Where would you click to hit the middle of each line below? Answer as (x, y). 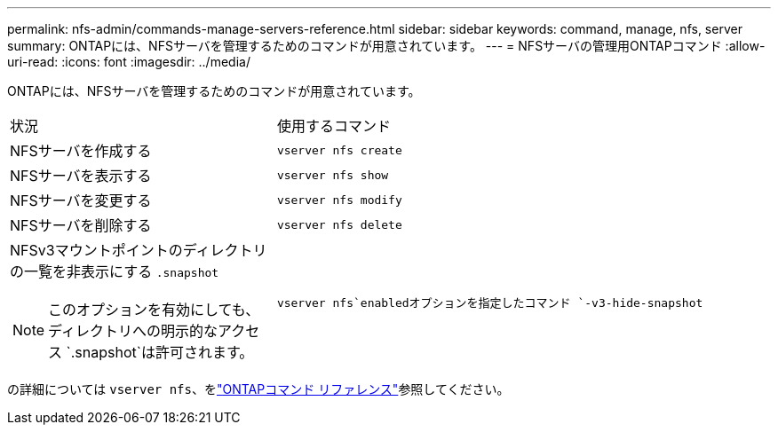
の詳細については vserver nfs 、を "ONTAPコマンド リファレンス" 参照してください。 (258, 389)
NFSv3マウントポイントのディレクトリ (139, 250)
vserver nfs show (333, 175)
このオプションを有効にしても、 (154, 310)
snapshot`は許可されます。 (164, 352)
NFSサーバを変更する (81, 200)
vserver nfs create (339, 150)
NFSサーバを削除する (81, 225)
